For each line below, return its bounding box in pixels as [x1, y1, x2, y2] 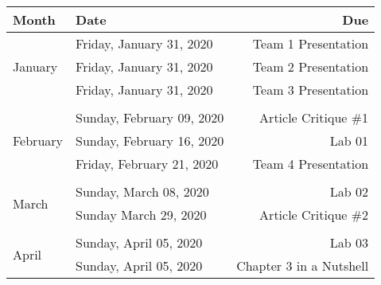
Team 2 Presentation [252, 57, 369, 76]
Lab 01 [329, 131, 369, 150]
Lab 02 [329, 182, 369, 201]
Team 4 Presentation [252, 154, 369, 173]
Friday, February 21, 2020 [76, 154, 219, 173]
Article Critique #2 [259, 205, 369, 224]
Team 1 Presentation [252, 34, 369, 53]
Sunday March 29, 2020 [76, 205, 207, 224]
